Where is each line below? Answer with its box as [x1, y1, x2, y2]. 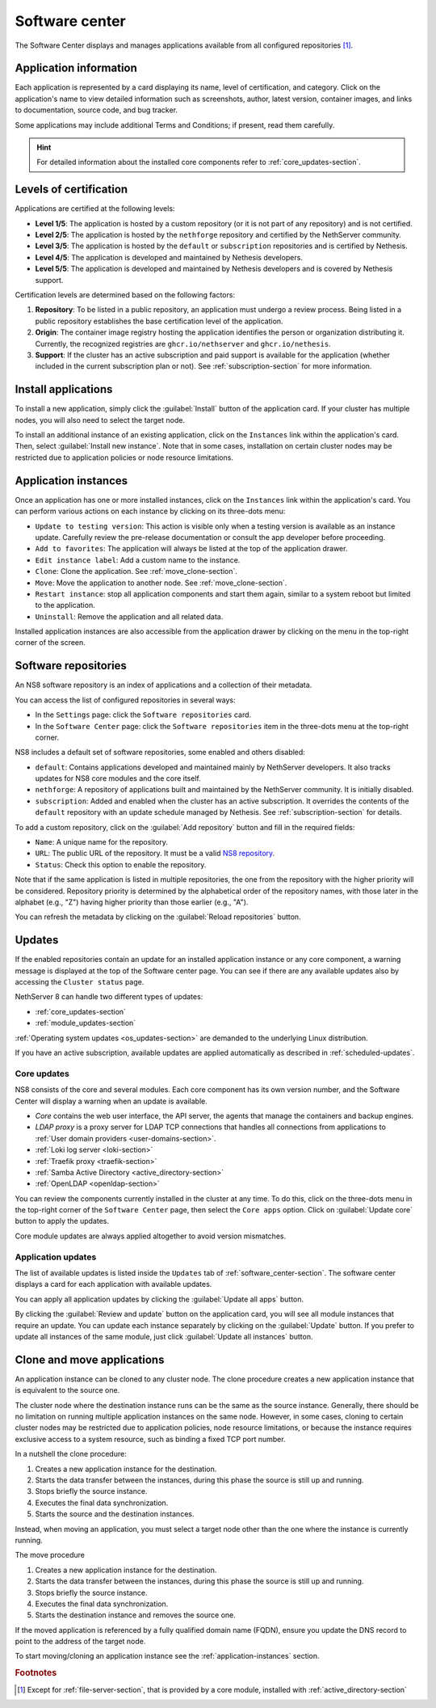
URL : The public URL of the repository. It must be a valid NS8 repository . [35, 849, 275, 858]
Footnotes [15, 1668, 57, 1679]
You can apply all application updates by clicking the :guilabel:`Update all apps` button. [15, 1294, 304, 1304]
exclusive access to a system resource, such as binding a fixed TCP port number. [15, 1434, 286, 1444]
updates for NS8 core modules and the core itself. [35, 774, 201, 783]
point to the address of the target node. [15, 1637, 146, 1647]
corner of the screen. [15, 638, 86, 647]
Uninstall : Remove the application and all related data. [35, 611, 224, 622]
